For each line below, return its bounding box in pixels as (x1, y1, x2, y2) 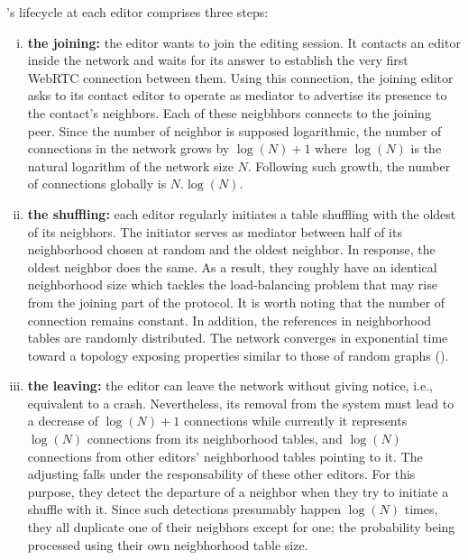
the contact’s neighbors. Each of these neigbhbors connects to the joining (27, 103, 431, 122)
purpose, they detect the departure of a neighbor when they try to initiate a (27, 482, 449, 500)
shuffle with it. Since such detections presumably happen (27, 500, 342, 519)
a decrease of (27, 411, 99, 430)
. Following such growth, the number (247, 156, 451, 175)
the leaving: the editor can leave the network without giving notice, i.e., (27, 376, 433, 395)
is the (410, 139, 442, 158)
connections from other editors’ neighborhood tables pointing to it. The (27, 446, 423, 465)
